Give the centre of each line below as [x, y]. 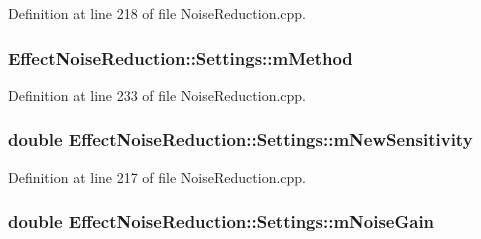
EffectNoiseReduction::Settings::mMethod [180, 57]
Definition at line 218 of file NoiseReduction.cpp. [157, 13]
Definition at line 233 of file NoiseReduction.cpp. [157, 94]
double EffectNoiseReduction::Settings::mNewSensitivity [240, 139]
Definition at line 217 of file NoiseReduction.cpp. [157, 176]
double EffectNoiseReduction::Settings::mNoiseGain [221, 221]
